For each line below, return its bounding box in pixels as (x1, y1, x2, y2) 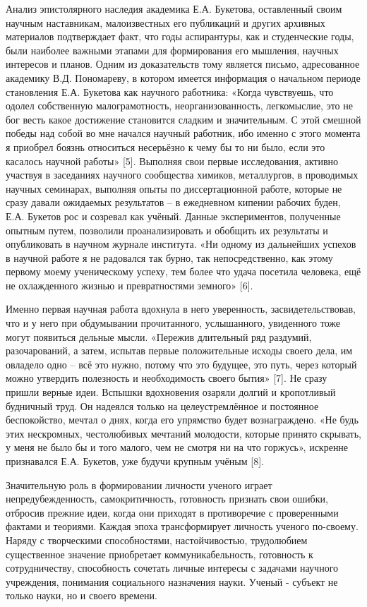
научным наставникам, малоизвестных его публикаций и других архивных (6, 15, 325, 30)
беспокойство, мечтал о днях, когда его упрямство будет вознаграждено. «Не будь (6, 412, 359, 427)
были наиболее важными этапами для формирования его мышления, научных (6, 42, 339, 57)
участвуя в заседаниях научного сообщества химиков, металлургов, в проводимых (6, 167, 359, 182)
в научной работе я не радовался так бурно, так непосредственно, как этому (6, 250, 333, 265)
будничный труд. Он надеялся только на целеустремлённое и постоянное (6, 398, 319, 413)
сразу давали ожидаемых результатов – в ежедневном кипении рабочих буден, (6, 195, 341, 210)
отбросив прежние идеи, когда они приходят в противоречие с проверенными (6, 505, 339, 519)
